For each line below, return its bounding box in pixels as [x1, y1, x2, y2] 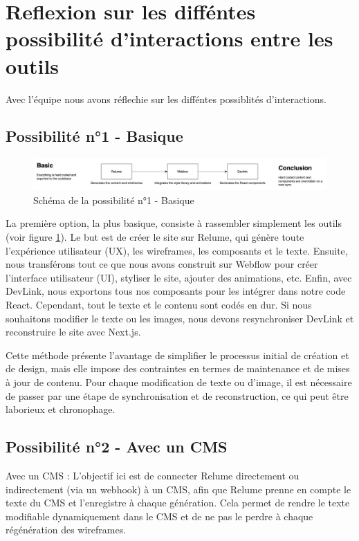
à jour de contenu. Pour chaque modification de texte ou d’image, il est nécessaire [6, 374, 352, 389]
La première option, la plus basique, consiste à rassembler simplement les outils [6, 216, 342, 230]
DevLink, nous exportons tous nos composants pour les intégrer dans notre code [6, 284, 346, 298]
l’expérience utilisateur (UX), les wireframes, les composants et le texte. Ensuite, [6, 243, 348, 257]
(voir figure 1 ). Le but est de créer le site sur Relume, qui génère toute [6, 230, 304, 244]
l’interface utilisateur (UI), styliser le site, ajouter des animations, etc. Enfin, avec [6, 270, 352, 284]
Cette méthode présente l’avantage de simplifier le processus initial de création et [6, 347, 349, 362]
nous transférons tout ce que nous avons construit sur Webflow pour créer [6, 257, 318, 271]
